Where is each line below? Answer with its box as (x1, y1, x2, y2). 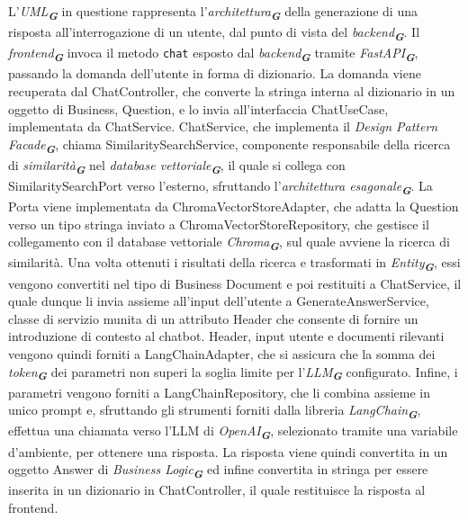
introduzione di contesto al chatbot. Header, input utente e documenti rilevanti (8, 327, 445, 345)
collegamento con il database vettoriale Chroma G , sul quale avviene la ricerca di (8, 232, 450, 255)
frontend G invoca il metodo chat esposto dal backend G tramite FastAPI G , (8, 43, 418, 66)
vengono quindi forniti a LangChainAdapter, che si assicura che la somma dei (8, 344, 436, 363)
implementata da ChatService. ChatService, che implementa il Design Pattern (8, 117, 438, 136)
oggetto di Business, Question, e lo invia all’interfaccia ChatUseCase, (8, 99, 389, 118)
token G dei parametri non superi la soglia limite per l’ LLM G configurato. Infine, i (8, 362, 458, 384)
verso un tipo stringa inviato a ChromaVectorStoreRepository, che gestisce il (8, 214, 429, 233)
